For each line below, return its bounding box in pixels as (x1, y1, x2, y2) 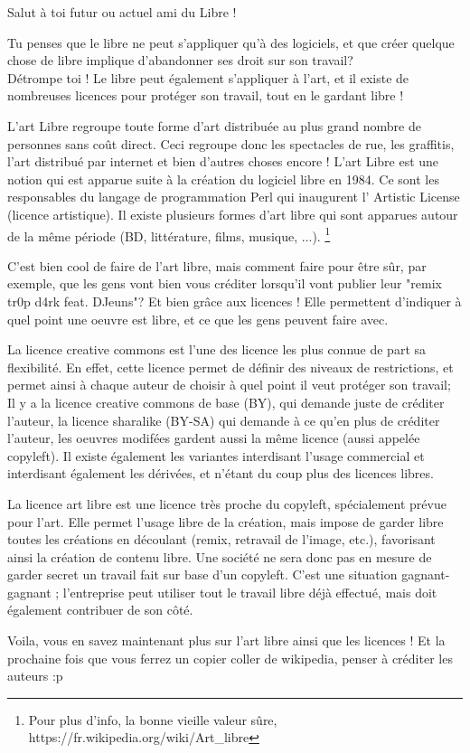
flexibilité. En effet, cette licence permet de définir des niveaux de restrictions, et (7, 357, 454, 376)
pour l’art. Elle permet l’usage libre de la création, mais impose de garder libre (7, 512, 444, 531)
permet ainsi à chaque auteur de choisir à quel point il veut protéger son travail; (7, 375, 451, 394)
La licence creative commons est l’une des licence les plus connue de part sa (7, 340, 427, 359)
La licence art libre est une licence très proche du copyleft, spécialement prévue (7, 494, 446, 513)
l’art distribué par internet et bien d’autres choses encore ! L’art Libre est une (7, 152, 439, 171)
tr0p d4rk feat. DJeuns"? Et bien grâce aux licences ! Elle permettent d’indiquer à (7, 291, 462, 310)
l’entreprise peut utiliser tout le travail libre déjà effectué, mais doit (62, 582, 437, 601)
